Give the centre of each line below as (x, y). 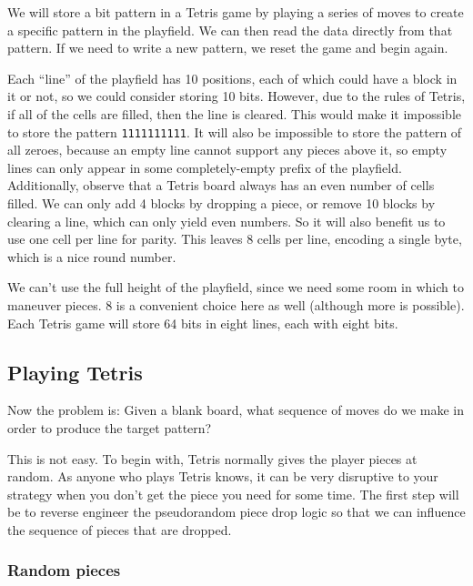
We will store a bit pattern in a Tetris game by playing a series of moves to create (236, 12)
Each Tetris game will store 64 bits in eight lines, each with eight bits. (203, 323)
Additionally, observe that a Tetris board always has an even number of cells (221, 185)
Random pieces (64, 570)
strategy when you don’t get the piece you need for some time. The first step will (233, 494)
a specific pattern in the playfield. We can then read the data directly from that (230, 30)
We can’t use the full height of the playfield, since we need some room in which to (236, 287)
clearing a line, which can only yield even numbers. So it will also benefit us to (226, 221)
